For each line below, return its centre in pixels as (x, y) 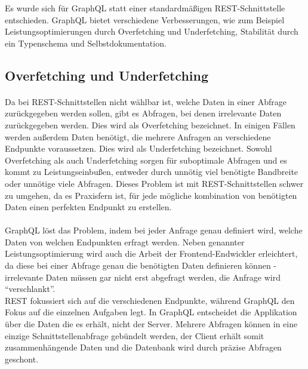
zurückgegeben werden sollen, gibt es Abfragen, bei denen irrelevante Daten (143, 113)
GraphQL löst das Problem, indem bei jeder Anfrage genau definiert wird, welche (154, 230)
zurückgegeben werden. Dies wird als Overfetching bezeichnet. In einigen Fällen (150, 124)
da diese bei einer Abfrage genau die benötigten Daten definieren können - (141, 265)
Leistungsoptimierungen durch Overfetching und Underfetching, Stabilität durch (152, 31)
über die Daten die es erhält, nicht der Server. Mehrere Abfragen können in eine (151, 324)
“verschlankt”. (30, 289)
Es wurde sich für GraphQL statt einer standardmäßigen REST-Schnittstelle (145, 8)
